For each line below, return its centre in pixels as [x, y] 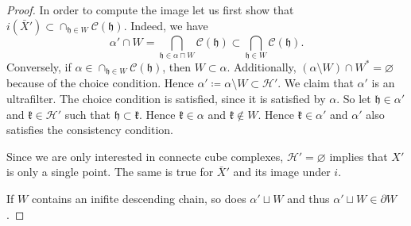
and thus [308, 198]
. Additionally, [262, 66]
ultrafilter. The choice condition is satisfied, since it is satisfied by [166, 98]
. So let [354, 98]
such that [87, 114]
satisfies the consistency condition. [90, 130]
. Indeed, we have [166, 25]
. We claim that [316, 83]
